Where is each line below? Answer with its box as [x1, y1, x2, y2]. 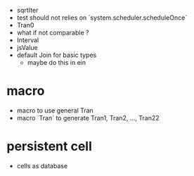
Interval [16, 36, 39, 44]
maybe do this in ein [27, 58, 86, 66]
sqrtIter [16, 6, 39, 14]
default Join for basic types [16, 51, 97, 59]
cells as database [16, 161, 68, 170]
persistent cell [6, 139, 92, 154]
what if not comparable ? [16, 28, 89, 37]
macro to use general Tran [16, 106, 94, 115]
